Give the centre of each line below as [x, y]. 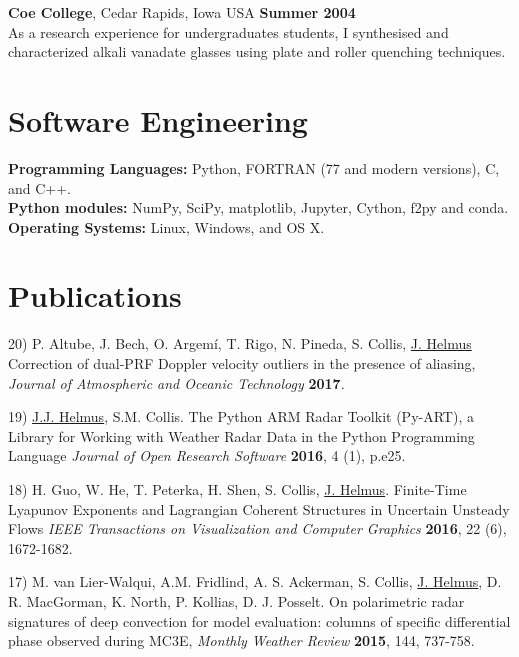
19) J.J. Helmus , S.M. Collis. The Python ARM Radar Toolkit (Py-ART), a [241, 416]
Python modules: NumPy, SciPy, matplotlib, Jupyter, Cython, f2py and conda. [258, 207]
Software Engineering [158, 119]
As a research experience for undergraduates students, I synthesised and [228, 31]
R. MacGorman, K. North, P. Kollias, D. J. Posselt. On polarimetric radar [236, 600]
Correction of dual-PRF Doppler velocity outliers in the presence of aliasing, [242, 363]
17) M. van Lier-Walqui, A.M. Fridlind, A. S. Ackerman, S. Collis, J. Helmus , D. [255, 581]
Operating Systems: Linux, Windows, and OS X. [166, 226]
